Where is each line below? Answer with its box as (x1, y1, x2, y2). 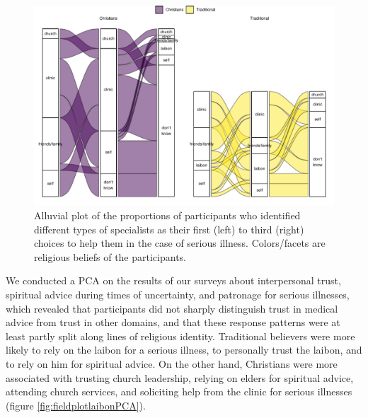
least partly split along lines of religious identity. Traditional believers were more (6, 328, 355, 343)
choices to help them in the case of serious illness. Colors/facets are (34, 236, 326, 250)
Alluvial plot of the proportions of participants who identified (34, 207, 301, 222)
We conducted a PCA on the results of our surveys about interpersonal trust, (6, 273, 341, 288)
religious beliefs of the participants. (34, 249, 186, 264)
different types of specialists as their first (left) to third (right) (34, 221, 304, 236)
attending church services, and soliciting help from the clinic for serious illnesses (6, 384, 352, 399)
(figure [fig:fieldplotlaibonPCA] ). (6, 397, 146, 412)
